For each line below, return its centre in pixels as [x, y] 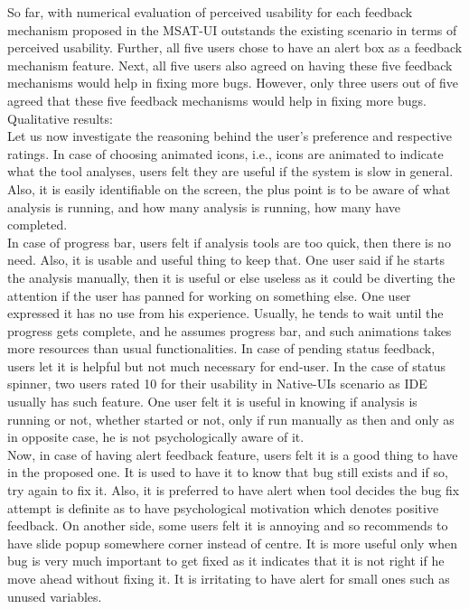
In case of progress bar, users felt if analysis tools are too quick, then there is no [229, 242]
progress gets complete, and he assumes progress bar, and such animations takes [230, 330]
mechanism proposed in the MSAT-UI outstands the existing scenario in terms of [232, 29]
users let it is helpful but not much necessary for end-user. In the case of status [226, 365]
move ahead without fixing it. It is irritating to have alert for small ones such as [229, 578]
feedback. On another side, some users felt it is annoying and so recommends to [228, 525]
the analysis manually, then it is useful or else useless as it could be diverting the [231, 277]
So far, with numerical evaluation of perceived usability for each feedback [210, 12]
